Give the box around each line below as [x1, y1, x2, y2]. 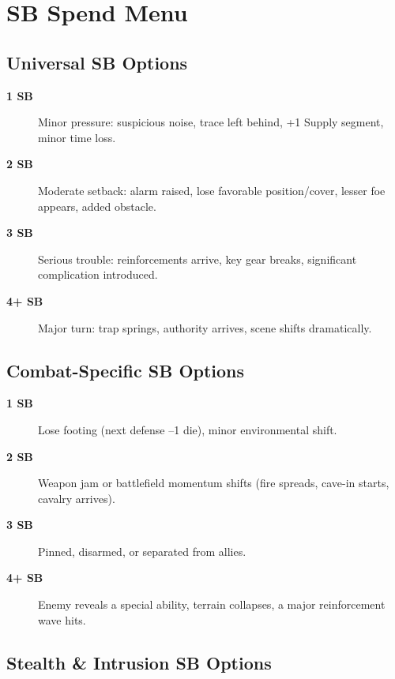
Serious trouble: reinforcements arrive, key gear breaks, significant [38, 250, 357, 267]
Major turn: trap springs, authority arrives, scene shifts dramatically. [38, 319, 372, 336]
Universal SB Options [6, 50, 188, 74]
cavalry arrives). [38, 490, 115, 506]
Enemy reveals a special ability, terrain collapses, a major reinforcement [38, 596, 386, 613]
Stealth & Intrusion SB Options [6, 650, 272, 674]
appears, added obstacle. [38, 197, 156, 214]
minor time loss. [38, 129, 116, 145]
